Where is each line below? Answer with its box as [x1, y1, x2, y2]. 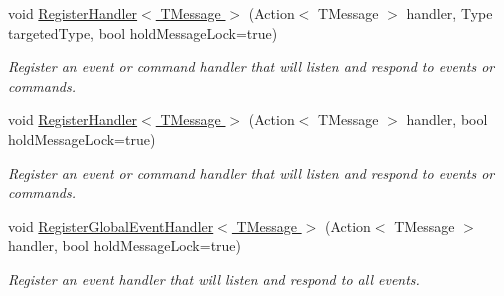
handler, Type [406, 3, 493, 23]
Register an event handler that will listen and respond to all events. [8, 268, 420, 289]
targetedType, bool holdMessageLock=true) [8, 22, 278, 43]
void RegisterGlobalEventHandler [8, 215, 214, 236]
